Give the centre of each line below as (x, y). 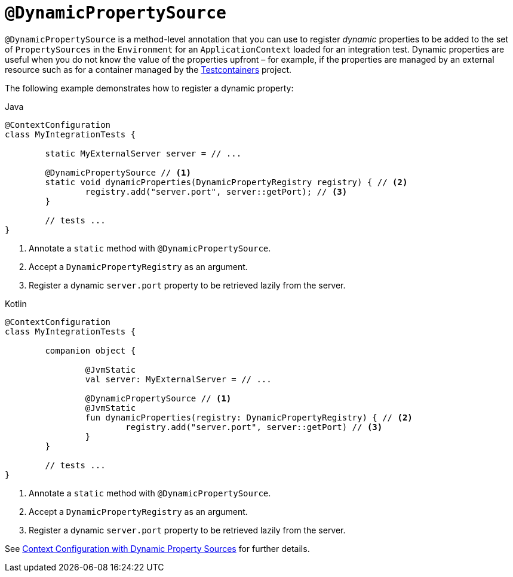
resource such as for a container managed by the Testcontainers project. (148, 69)
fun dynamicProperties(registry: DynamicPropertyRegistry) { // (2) (249, 417)
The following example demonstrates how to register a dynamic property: (149, 88)
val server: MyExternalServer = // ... (178, 379)
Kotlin (16, 303)
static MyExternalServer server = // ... (143, 153)
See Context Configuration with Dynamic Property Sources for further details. (157, 548)
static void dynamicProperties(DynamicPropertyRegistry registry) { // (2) (226, 182)
